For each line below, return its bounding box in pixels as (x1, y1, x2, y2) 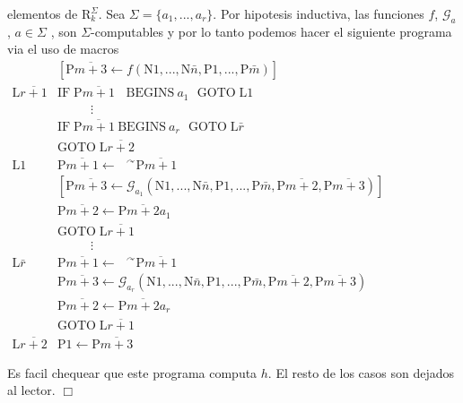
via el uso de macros (7, 39, 119, 58)
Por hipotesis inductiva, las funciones (220, 4, 424, 22)
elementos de (7, 4, 78, 22)
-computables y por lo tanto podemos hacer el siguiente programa (91, 21, 452, 40)
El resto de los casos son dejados (275, 363, 455, 382)
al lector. (7, 381, 56, 399)
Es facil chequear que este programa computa (7, 363, 258, 382)
